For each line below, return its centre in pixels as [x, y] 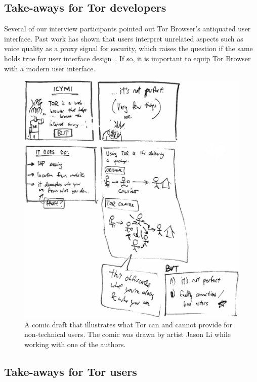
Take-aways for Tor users [71, 371]
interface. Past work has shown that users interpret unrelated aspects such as [124, 38]
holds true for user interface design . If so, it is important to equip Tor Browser [127, 58]
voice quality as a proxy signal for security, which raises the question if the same [128, 48]
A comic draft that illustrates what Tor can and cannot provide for [128, 324]
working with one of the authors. [75, 344]
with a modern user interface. [50, 68]
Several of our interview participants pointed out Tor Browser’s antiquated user [127, 29]
